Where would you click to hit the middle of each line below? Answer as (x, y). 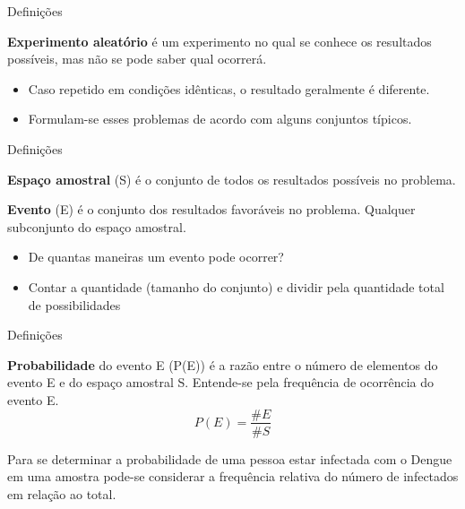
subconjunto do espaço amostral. (97, 226)
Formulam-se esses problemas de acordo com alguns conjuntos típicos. (220, 119)
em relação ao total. (62, 493)
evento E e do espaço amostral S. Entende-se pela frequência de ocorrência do (220, 382)
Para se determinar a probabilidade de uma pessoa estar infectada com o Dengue (230, 458)
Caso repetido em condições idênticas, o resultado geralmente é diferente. (229, 88)
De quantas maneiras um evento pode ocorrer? (156, 257)
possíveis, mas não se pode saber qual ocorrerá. (137, 59)
